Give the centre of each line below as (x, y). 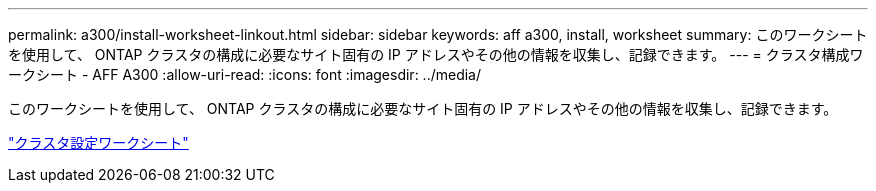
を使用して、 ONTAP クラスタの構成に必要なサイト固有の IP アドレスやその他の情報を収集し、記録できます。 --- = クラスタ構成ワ (436, 54)
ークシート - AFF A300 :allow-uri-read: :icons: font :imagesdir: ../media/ (245, 74)
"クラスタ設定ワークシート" (98, 142)
